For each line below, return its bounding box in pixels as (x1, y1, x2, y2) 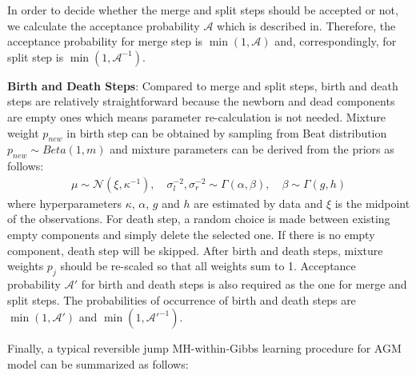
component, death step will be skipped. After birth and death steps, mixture (7, 241, 383, 258)
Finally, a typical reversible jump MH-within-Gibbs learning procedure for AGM (7, 340, 402, 357)
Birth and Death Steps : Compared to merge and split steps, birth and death (7, 77, 398, 94)
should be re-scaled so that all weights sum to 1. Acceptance (60, 257, 356, 274)
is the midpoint (334, 194, 410, 211)
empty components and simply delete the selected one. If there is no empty (7, 225, 375, 242)
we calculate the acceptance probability (7, 17, 200, 34)
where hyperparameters (7, 194, 122, 211)
